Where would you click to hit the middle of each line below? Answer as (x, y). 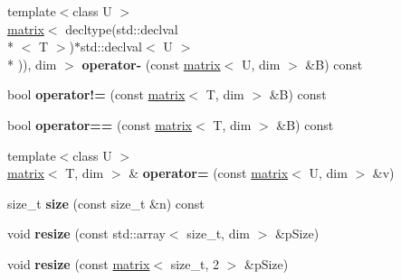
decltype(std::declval (122, 28)
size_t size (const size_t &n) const (106, 203)
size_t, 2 (195, 263)
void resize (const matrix (79, 263)
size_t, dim (218, 233)
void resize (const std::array (86, 233)
